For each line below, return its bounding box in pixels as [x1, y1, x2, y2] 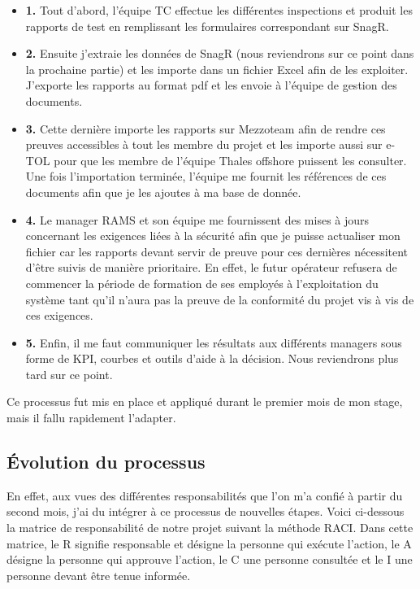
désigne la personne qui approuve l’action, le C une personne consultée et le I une [6, 551, 413, 568]
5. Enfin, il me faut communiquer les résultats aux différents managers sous [25, 334, 402, 351]
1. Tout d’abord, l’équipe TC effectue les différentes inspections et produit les [25, 2, 413, 18]
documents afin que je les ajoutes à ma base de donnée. [25, 183, 301, 200]
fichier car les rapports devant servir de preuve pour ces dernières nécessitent [25, 242, 409, 260]
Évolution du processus [6, 449, 206, 474]
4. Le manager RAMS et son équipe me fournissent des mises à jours [25, 211, 370, 228]
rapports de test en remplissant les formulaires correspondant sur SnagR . [25, 17, 389, 34]
